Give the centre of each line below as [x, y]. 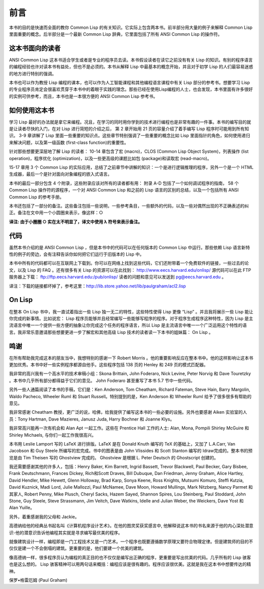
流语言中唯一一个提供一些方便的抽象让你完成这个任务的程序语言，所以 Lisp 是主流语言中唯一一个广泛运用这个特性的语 [128, 325]
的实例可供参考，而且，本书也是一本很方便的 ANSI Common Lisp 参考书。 [83, 96]
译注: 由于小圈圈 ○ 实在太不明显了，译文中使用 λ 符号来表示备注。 [76, 222]
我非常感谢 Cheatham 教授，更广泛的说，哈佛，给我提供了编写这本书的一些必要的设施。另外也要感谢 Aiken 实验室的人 [128, 412]
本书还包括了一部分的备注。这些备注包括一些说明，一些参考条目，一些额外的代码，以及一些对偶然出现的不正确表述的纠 [129, 206]
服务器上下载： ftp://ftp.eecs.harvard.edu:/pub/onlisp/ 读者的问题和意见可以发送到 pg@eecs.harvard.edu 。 [118, 277]
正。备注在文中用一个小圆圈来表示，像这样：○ [56, 212]
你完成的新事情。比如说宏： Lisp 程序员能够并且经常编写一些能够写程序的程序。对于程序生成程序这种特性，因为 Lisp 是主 [131, 318]
